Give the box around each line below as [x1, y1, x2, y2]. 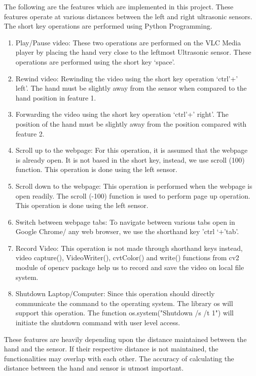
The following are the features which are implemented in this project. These [4, 1, 234, 11]
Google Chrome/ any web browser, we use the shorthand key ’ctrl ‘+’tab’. [15, 226, 239, 237]
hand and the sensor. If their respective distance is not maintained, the [4, 343, 219, 354]
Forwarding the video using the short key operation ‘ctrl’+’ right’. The [15, 109, 229, 119]
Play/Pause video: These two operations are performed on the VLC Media [15, 37, 241, 47]
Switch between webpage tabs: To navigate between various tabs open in [15, 216, 235, 227]
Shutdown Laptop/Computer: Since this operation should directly [15, 288, 215, 299]
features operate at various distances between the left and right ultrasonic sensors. [4, 11, 253, 21]
